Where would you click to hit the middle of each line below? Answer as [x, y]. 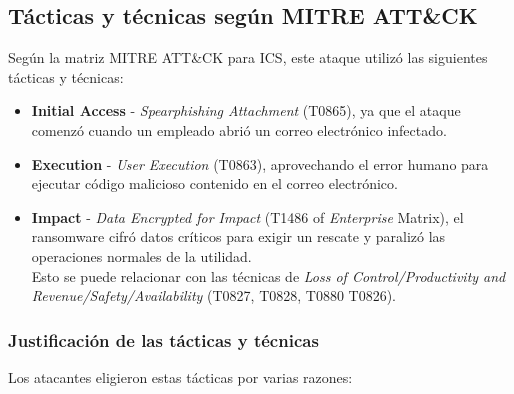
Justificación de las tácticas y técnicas [163, 339]
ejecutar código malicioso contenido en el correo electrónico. [214, 183]
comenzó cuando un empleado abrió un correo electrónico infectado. [239, 129]
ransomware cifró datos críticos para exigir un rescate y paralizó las [238, 236]
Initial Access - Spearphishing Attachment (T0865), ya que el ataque [246, 110]
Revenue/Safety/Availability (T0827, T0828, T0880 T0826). [214, 295]
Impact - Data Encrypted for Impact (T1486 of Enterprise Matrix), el [247, 216]
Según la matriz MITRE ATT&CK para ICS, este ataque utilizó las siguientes [248, 57]
